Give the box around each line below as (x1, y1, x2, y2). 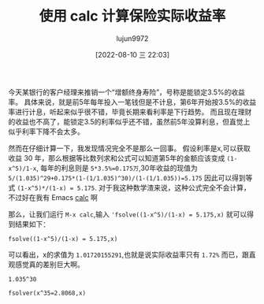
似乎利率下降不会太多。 (8, 127, 84, 136)
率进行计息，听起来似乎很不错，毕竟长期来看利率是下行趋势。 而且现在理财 (8, 107, 252, 117)
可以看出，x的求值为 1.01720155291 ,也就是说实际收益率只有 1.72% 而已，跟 (8, 250, 250, 259)
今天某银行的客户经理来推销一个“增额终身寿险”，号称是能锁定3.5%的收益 (8, 87, 246, 97)
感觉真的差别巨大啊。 (14, 259, 84, 269)
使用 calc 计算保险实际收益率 (39, 7, 226, 25)
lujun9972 (116, 33, 149, 43)
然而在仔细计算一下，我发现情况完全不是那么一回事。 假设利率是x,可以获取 (8, 143, 251, 153)
